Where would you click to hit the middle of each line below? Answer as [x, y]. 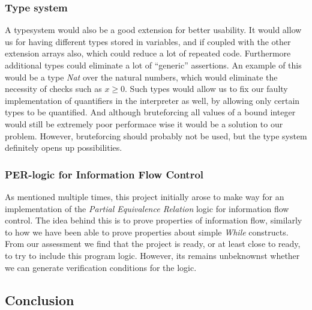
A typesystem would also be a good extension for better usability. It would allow [153, 30]
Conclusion [40, 299]
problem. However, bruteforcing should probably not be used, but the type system [156, 135]
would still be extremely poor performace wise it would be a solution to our [144, 123]
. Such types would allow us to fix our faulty [206, 89]
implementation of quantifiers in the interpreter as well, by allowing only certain [152, 100]
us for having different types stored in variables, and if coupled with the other [148, 41]
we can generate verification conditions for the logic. [101, 267]
